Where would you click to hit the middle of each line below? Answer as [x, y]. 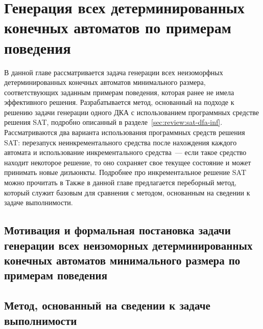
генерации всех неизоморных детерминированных [128, 245]
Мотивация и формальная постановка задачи [117, 230]
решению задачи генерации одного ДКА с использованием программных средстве [132, 112]
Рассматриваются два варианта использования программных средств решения [125, 132]
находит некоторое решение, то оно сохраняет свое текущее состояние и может [128, 162]
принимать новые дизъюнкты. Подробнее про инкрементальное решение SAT [125, 172]
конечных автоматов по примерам [118, 27]
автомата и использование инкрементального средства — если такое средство [125, 152]
